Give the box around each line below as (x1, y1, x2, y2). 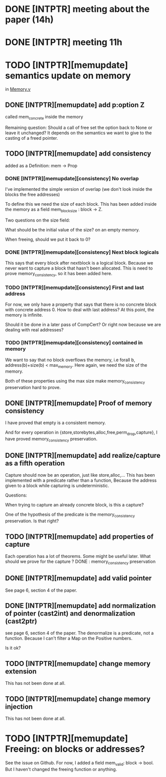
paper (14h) (5, 14, 54, 25)
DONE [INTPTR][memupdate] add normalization (5, 601, 156, 610)
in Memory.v (5, 86, 31, 92)
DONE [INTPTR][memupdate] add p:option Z (5, 101, 145, 109)
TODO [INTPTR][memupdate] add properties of (5, 532, 154, 541)
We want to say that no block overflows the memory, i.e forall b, (5, 357, 135, 363)
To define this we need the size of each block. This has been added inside (5, 201, 157, 207)
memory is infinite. (5, 312, 43, 318)
